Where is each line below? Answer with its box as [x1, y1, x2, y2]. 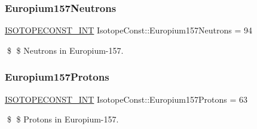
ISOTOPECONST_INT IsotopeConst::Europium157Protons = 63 [5, 93, 247, 105]
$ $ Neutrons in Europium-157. [7, 44, 124, 56]
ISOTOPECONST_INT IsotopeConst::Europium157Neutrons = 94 [5, 24, 252, 36]
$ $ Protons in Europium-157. [7, 113, 119, 125]
